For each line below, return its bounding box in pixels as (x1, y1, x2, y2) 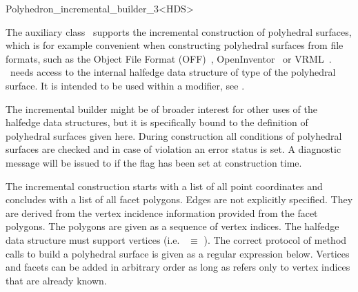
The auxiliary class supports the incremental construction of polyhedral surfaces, (6, 24, 352, 39)
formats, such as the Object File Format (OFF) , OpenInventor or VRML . (6, 51, 332, 65)
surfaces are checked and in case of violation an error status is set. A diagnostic (6, 142, 341, 156)
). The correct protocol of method (203, 232, 347, 247)
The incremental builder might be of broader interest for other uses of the (6, 101, 318, 116)
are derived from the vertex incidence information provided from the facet (6, 205, 318, 220)
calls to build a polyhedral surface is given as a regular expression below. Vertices (6, 246, 350, 260)
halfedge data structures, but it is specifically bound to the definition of (6, 115, 308, 129)
